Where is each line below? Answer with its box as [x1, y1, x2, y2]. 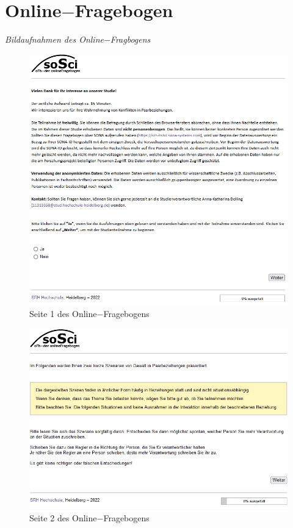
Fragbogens [110, 33, 151, 46]
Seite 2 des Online [29, 511, 97, 524]
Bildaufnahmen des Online [5, 33, 104, 46]
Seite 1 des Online [29, 307, 97, 319]
